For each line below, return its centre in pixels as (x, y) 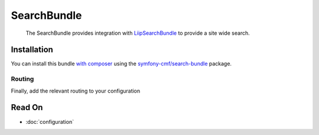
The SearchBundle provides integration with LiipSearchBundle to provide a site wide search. (138, 33)
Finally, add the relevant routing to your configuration (76, 91)
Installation (32, 50)
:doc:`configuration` (50, 121)
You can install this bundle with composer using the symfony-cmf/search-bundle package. (121, 64)
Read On (27, 108)
